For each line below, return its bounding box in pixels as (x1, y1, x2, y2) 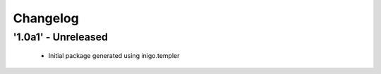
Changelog (13, 10, 79, 26)
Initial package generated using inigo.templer (48, 52, 180, 60)
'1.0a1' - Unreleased (13, 31, 109, 43)
